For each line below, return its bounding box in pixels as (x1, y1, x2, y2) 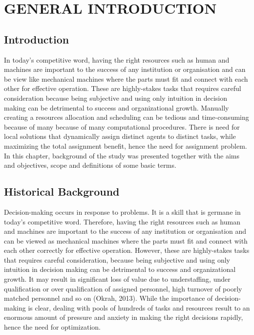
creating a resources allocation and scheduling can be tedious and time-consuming (4, 112, 249, 122)
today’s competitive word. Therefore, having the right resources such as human (4, 216, 240, 226)
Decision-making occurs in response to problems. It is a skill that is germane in (4, 206, 241, 217)
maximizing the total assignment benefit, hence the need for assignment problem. (4, 140, 247, 151)
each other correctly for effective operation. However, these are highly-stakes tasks (4, 245, 250, 255)
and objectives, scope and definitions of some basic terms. (4, 160, 176, 170)
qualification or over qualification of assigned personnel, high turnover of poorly (4, 283, 242, 293)
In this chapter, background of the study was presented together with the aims (4, 150, 239, 160)
